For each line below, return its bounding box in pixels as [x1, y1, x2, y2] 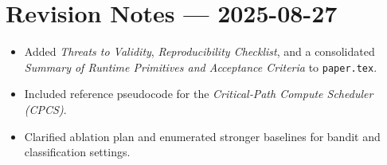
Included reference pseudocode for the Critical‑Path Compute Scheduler [24, 85, 373, 102]
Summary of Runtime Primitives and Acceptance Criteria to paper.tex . [24, 58, 377, 75]
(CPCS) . [24, 100, 67, 117]
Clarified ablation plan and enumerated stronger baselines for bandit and [24, 128, 381, 144]
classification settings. [24, 143, 131, 160]
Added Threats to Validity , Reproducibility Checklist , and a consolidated [24, 43, 375, 60]
